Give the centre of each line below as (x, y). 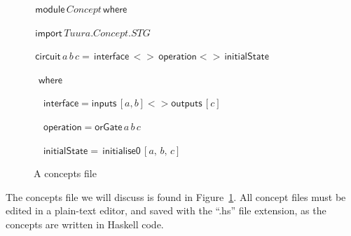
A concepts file (65, 173)
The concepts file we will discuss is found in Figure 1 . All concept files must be (176, 196)
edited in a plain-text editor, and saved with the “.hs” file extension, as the (166, 210)
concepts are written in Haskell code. (85, 224)
